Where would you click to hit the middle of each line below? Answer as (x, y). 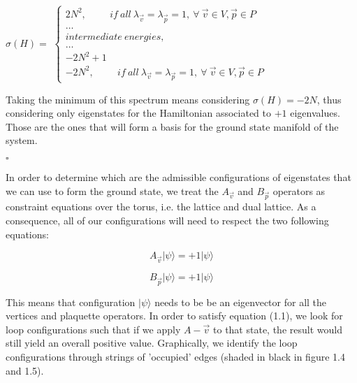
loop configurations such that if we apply (93, 329)
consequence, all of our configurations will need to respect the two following (167, 220)
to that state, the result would (278, 329)
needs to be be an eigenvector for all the (241, 302)
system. (22, 140)
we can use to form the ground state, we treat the (112, 190)
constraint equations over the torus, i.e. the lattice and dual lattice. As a (161, 207)
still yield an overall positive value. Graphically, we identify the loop (152, 343)
